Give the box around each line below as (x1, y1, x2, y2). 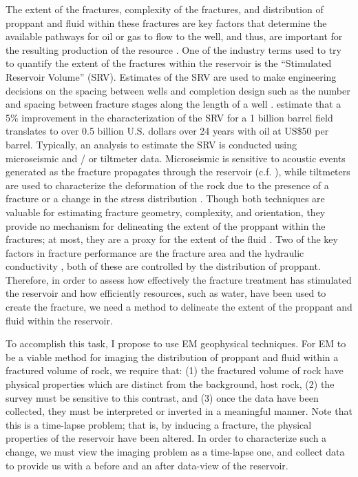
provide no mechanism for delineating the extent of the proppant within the (6, 218, 326, 233)
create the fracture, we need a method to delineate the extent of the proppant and (6, 300, 352, 314)
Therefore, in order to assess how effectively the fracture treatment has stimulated (6, 272, 352, 286)
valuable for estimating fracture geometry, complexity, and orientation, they (6, 204, 326, 219)
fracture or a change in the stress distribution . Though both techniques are (6, 191, 325, 206)
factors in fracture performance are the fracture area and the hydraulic (6, 245, 304, 260)
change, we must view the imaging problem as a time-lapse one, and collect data (6, 445, 345, 458)
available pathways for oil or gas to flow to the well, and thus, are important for (6, 29, 343, 43)
